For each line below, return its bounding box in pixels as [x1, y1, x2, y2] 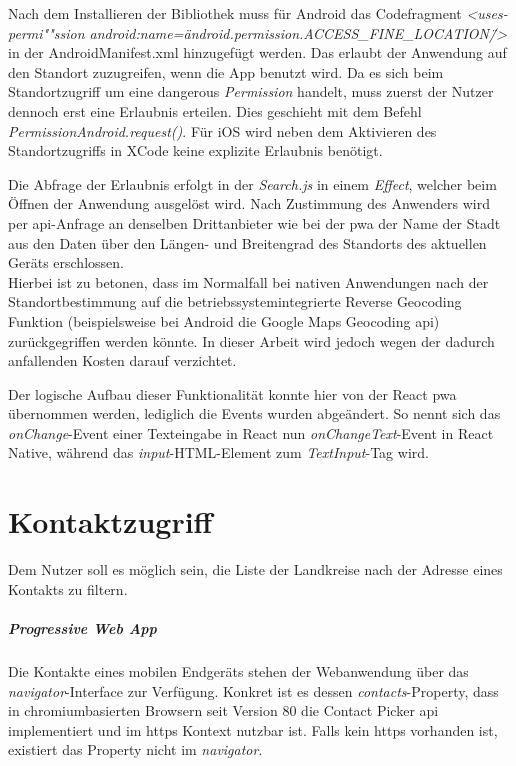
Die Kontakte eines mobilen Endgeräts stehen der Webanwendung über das [8, 660, 469, 681]
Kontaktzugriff [8, 501, 213, 542]
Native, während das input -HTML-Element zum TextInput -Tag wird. [8, 442, 429, 463]
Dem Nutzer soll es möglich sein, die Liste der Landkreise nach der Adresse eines [8, 559, 503, 580]
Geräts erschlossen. [8, 252, 124, 273]
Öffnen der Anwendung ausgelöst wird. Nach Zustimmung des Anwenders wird [8, 193, 490, 214]
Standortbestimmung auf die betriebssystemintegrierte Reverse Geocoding [8, 291, 462, 312]
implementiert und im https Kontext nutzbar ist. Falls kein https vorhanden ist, [8, 719, 498, 740]
